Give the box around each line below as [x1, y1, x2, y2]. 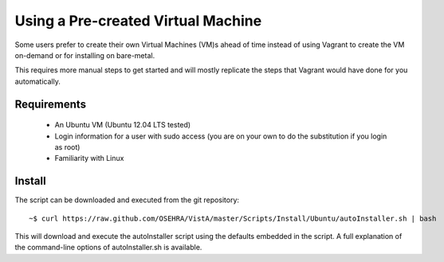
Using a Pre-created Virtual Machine [14, 12, 262, 29]
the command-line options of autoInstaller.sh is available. [14, 243, 202, 252]
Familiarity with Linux [54, 154, 124, 163]
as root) [54, 142, 81, 151]
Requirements [14, 97, 87, 111]
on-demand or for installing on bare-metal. [14, 50, 155, 60]
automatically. [14, 76, 61, 86]
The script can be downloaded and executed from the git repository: [14, 195, 239, 205]
